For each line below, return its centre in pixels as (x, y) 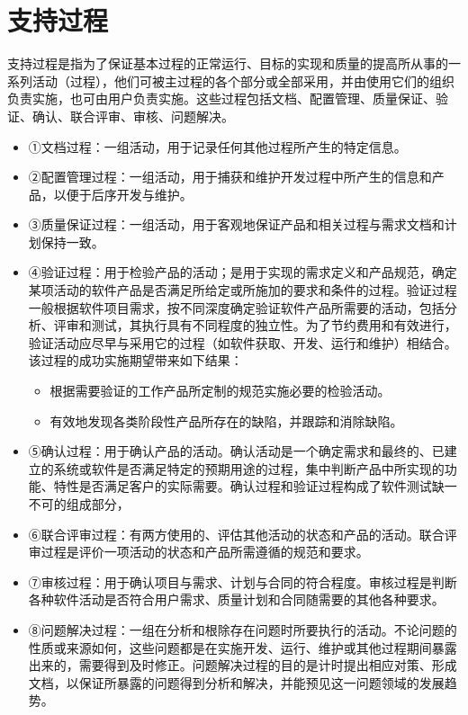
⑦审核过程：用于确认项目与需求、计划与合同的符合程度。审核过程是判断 (243, 581)
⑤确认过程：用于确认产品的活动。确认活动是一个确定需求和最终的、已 (236, 451)
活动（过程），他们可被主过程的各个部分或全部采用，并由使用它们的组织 (243, 80)
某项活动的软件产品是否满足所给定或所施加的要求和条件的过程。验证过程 (243, 290)
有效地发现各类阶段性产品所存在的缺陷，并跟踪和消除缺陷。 (226, 420)
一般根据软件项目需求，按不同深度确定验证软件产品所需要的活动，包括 (236, 307)
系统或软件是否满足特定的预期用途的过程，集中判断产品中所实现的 (249, 468)
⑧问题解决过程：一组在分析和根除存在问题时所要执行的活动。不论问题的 (243, 629)
